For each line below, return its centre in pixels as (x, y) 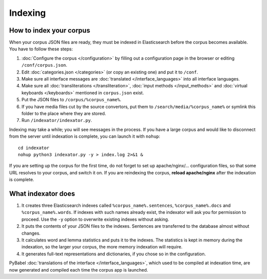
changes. (31, 233)
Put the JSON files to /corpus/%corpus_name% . (71, 100)
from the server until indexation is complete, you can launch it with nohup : (85, 136)
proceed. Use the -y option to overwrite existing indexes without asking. (95, 219)
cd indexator (34, 148)
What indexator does (42, 193)
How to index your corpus (50, 30)
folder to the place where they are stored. (64, 113)
